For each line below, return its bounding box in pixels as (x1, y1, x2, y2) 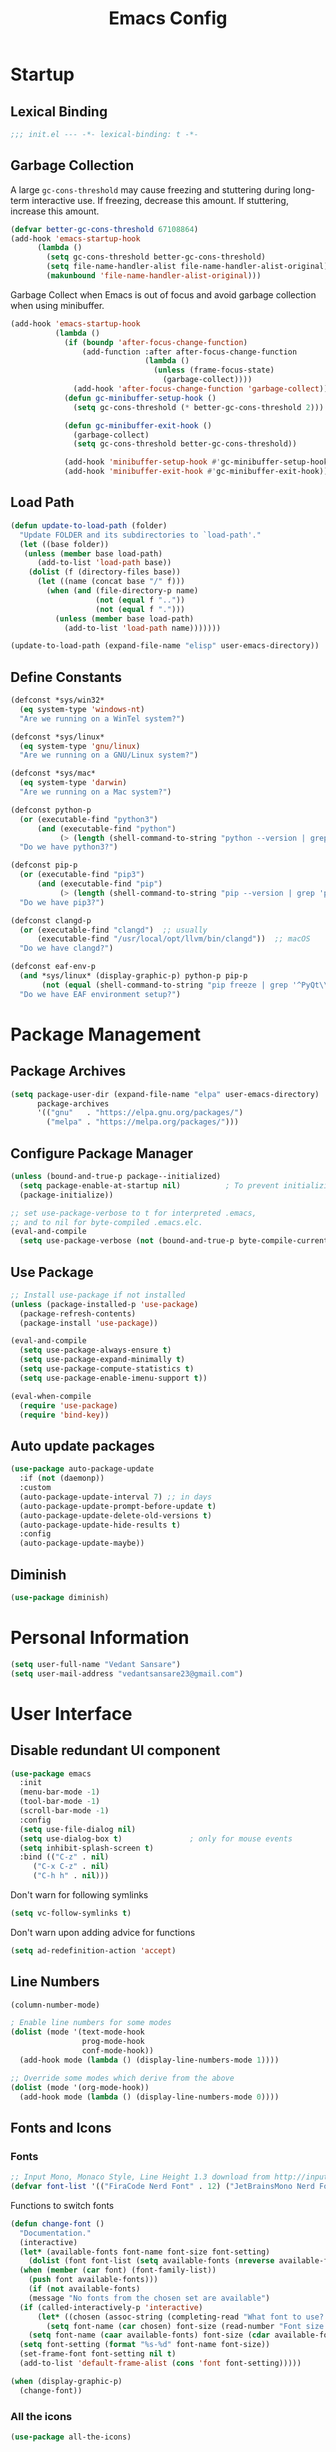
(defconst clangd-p (10, 915, 92, 926)
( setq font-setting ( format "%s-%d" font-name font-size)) (19, 2340, 271, 2350)
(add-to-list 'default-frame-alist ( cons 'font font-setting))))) (19, 2358, 302, 2368)
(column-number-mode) (10, 2000, 101, 2010)
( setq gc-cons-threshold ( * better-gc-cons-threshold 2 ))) (73, 402, 325, 412)
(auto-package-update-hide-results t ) (19, 1520, 182, 1530)
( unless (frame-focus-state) (153, 365, 275, 376)
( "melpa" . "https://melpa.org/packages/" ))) (46, 1117, 240, 1127)
